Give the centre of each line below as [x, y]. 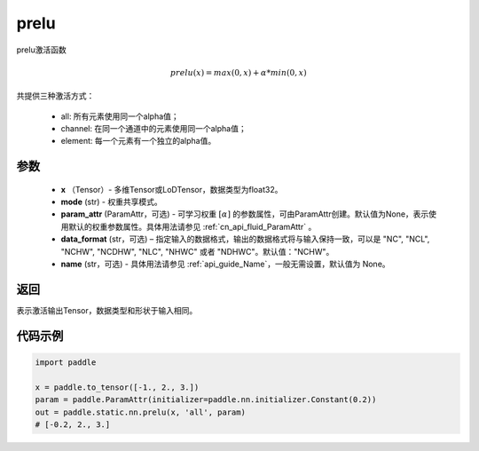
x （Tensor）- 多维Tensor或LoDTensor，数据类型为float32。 [172, 189]
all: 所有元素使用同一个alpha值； [120, 116]
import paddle [66, 362]
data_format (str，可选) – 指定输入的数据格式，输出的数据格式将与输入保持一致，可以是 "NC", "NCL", [245, 239]
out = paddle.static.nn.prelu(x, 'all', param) [140, 412]
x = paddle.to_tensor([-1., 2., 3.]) [117, 387]
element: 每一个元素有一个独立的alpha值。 [138, 141]
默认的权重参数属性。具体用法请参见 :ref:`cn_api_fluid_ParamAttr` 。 [192, 226]
